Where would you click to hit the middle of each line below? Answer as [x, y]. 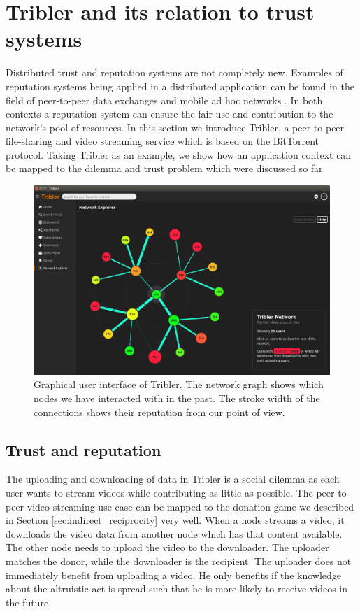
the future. [29, 602]
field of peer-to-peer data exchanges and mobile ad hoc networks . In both [164, 100]
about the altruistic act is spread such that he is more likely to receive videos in [177, 589]
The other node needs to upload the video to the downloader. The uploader [167, 547]
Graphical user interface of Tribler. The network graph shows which [179, 384]
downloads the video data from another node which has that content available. [174, 533]
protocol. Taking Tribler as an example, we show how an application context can [179, 154]
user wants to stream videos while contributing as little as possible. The [159, 493]
